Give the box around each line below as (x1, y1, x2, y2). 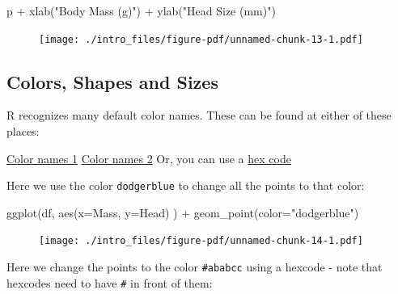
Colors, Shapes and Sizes (6, 69, 218, 94)
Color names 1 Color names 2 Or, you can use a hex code (6, 149, 291, 166)
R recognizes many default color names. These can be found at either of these (6, 107, 392, 124)
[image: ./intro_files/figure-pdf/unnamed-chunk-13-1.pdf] (39, 33, 363, 45)
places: (6, 123, 40, 140)
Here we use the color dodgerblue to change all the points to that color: (6, 177, 365, 194)
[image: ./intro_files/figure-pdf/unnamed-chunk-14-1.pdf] (39, 235, 363, 247)
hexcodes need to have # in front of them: (6, 274, 213, 291)
